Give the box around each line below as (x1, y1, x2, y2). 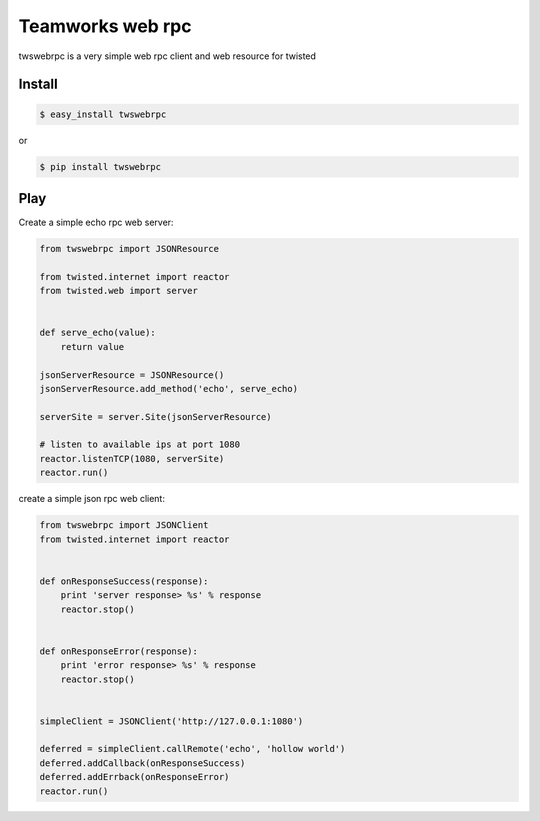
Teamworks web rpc (18, 15, 192, 37)
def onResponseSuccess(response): (39, 575, 209, 587)
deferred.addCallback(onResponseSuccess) (39, 757, 246, 769)
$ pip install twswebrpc (39, 161, 162, 172)
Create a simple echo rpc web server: (18, 216, 174, 229)
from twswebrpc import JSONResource (39, 243, 220, 254)
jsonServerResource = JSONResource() (39, 369, 225, 380)
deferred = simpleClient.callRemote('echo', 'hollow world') (39, 743, 346, 755)
